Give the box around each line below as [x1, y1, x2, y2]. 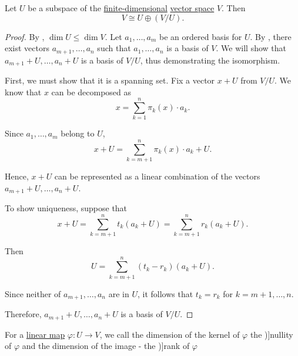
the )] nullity [250, 328, 293, 340]
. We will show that [216, 42, 286, 54]
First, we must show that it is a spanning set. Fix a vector [5, 74, 215, 86]
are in [108, 287, 129, 300]
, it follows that [137, 287, 193, 300]
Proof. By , [5, 30, 45, 42]
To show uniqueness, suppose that [5, 202, 128, 214]
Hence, [5, 170, 29, 182]
